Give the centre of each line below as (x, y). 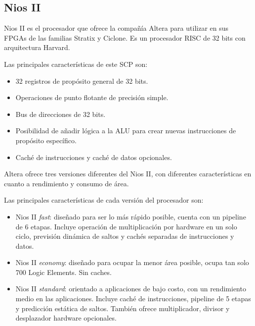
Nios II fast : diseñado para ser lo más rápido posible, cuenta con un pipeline (131, 216)
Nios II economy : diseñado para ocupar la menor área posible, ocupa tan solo (132, 262)
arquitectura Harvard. (37, 47)
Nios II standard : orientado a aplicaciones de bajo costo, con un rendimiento (131, 289)
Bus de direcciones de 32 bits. (61, 114)
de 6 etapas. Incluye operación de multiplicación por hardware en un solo (126, 226)
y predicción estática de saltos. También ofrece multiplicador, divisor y (123, 308)
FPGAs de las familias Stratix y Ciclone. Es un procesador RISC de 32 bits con (125, 37)
